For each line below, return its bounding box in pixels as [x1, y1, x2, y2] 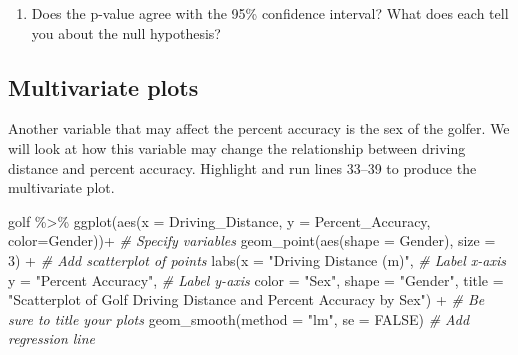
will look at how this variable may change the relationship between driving [8, 137, 466, 158]
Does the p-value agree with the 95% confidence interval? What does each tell [31, 3, 509, 23]
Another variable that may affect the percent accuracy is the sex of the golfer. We [8, 118, 510, 139]
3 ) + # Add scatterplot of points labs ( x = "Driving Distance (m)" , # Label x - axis [8, 249, 506, 270]
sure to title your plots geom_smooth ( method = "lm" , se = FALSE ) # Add [8, 308, 470, 329]
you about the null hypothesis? [31, 22, 221, 43]
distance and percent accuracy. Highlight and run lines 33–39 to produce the [8, 157, 477, 178]
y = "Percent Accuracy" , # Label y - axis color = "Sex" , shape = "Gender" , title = [8, 269, 504, 290]
